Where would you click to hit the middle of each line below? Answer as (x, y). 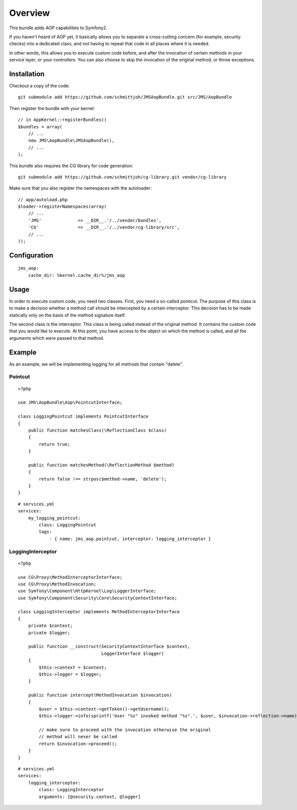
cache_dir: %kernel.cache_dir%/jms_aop (76, 275)
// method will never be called (78, 737)
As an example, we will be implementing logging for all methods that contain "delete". (96, 364)
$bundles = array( (40, 127)
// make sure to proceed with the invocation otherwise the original (125, 730)
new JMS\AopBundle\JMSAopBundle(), (71, 141)
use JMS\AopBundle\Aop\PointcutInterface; (70, 403)
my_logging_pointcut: (54, 518)
